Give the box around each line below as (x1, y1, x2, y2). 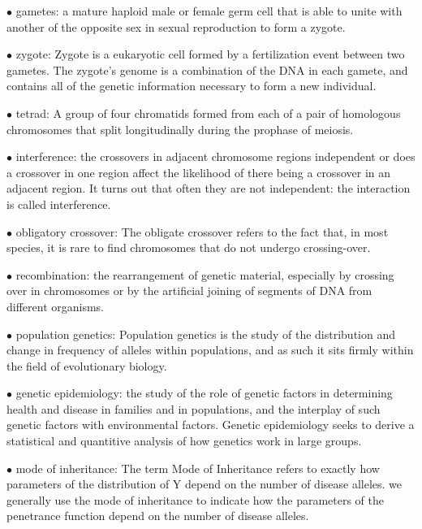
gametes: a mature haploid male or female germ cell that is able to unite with (15, 2, 403, 19)
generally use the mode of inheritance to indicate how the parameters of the (6, 491, 385, 508)
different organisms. (6, 297, 105, 314)
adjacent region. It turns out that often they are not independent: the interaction (6, 180, 411, 197)
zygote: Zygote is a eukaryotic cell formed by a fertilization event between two (15, 46, 405, 63)
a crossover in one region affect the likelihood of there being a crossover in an (6, 163, 391, 180)
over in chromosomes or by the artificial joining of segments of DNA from (6, 282, 372, 299)
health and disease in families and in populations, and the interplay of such (6, 400, 381, 417)
